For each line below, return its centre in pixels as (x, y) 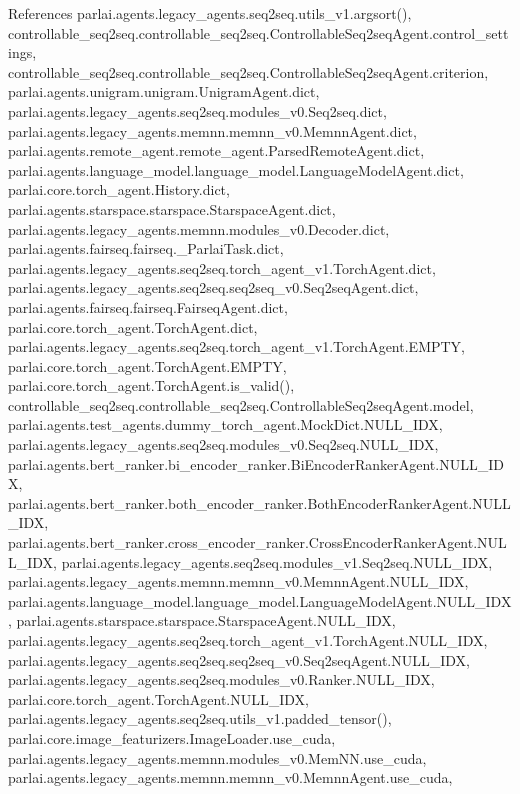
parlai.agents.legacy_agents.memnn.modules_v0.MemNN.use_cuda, (217, 757)
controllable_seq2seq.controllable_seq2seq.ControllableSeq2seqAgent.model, (241, 404)
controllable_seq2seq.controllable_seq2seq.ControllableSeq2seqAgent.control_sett (258, 32)
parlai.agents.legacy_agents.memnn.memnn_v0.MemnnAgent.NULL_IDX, (238, 581)
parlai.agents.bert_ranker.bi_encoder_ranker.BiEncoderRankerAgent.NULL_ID (256, 463)
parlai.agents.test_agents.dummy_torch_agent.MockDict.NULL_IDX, (225, 424)
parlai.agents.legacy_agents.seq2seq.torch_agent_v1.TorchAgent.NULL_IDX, (248, 640)
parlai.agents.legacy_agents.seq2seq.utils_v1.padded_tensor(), (200, 718)
